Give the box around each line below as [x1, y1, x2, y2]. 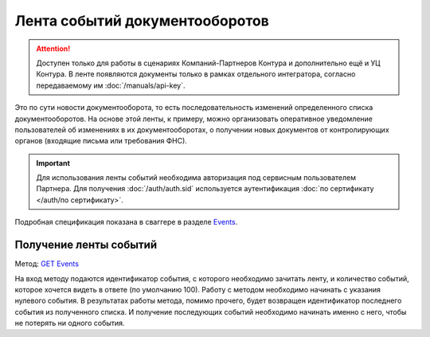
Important [36, 158, 71, 167]
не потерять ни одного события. [14, 319, 125, 328]
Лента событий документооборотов [14, 12, 270, 29]
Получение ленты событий [14, 238, 158, 252]
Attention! [36, 44, 71, 53]
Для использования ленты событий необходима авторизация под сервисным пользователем [36, 173, 356, 182]
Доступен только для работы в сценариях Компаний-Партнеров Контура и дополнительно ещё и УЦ [36, 58, 381, 68]
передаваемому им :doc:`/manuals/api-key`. [36, 80, 186, 90]
